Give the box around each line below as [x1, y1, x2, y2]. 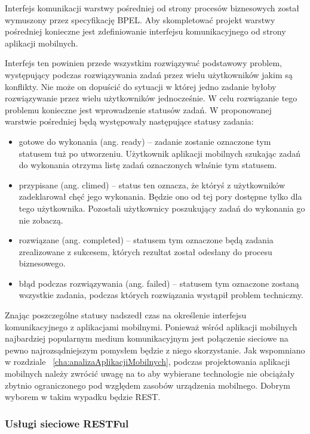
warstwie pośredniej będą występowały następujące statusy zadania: [5, 115, 254, 128]
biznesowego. [19, 257, 66, 269]
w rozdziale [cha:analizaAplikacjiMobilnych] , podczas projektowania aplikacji [5, 355, 290, 368]
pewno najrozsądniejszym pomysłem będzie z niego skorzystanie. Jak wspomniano [5, 343, 305, 356]
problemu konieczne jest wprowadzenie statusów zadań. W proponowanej [5, 103, 272, 116]
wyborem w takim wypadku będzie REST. [5, 390, 161, 403]
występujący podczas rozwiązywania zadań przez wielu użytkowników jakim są [5, 68, 293, 80]
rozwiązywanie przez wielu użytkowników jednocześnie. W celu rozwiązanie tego [5, 92, 297, 104]
